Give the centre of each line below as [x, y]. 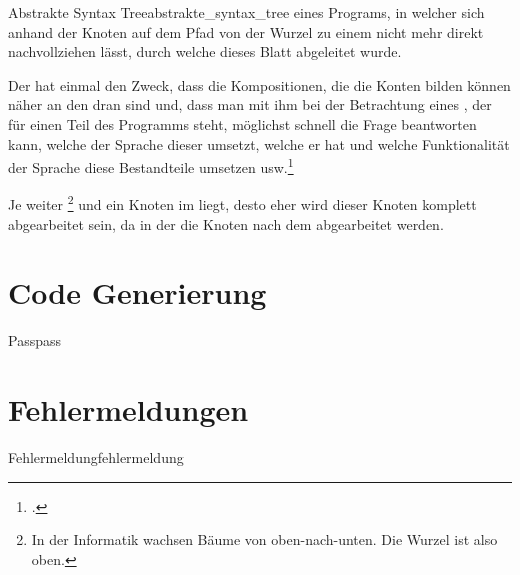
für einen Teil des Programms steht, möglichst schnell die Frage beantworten [242, 123]
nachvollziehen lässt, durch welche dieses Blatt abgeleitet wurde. [205, 51]
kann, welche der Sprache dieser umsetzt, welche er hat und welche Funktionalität [259, 143]
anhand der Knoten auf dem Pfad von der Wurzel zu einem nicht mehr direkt [246, 31]
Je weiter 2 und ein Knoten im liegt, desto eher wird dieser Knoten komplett [242, 203]
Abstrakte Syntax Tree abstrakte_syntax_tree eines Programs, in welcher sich [246, 12]
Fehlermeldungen [128, 409]
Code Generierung [137, 292]
